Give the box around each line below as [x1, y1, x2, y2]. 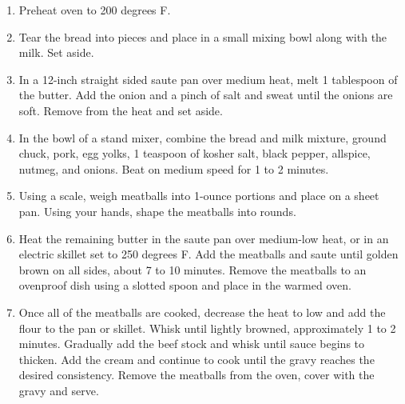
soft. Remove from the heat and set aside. [18, 102, 223, 118]
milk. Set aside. [18, 44, 94, 61]
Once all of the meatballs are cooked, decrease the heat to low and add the [18, 303, 386, 320]
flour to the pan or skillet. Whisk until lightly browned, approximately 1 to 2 [18, 319, 396, 336]
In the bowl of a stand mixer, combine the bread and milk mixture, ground [18, 129, 387, 146]
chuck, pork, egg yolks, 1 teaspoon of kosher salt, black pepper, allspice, [18, 145, 371, 162]
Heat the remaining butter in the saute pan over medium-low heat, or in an [18, 230, 389, 246]
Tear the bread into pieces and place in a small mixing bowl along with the [18, 28, 387, 45]
